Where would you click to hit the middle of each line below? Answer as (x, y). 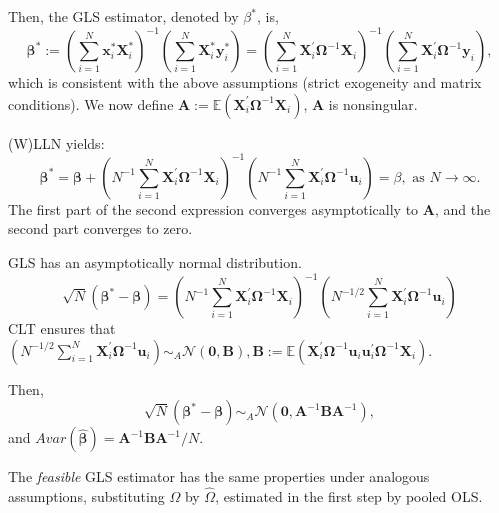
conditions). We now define (91, 103)
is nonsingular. (373, 103)
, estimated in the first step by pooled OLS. (349, 496)
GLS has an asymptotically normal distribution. (155, 261)
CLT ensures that (62, 328)
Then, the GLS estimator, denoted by (123, 16)
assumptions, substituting (86, 496)
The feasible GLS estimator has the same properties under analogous (219, 476)
